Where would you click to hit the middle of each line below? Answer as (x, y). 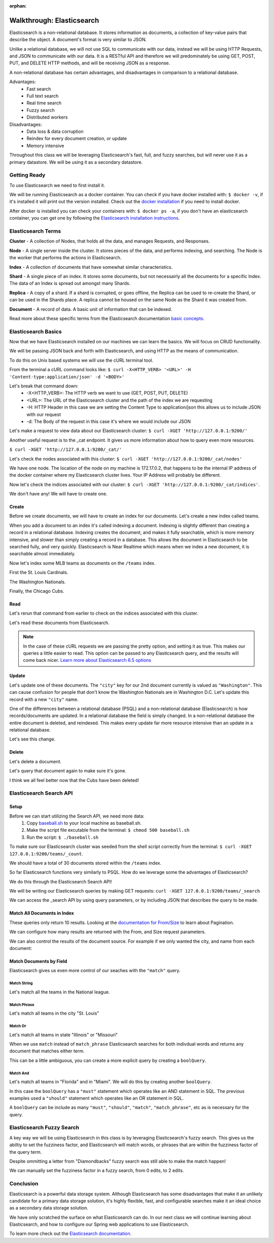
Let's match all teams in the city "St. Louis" (54, 1013)
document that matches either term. (47, 1051)
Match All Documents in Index (42, 913)
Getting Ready (27, 175)
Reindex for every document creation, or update (77, 138)
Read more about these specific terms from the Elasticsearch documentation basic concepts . (107, 318)
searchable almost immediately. (42, 554)
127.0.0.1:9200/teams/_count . (46, 854)
